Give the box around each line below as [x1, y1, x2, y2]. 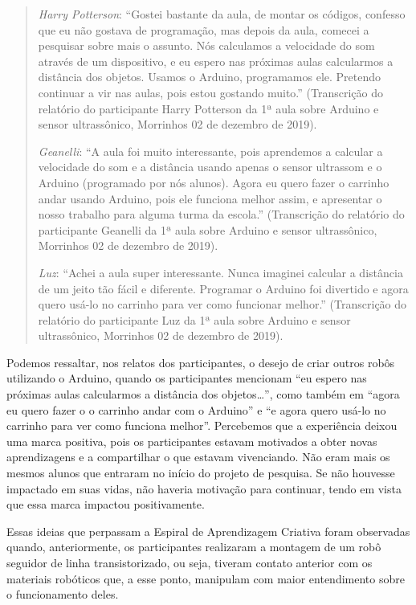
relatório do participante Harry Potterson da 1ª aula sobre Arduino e [38, 100, 379, 117]
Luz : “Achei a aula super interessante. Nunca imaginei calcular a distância [38, 264, 403, 280]
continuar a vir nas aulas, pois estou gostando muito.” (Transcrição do [38, 84, 383, 100]
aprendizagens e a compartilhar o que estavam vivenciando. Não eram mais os [6, 448, 390, 465]
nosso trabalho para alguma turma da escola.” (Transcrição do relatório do [38, 206, 405, 223]
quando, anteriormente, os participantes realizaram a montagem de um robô [6, 538, 381, 555]
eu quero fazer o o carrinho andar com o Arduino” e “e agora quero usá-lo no [6, 401, 386, 418]
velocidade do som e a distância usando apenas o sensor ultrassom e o [38, 158, 382, 175]
